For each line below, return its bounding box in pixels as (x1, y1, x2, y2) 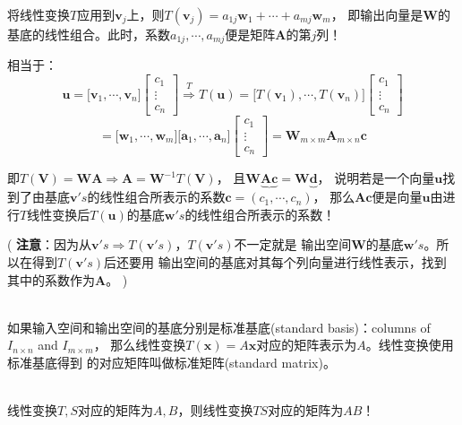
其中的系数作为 (7, 270, 95, 289)
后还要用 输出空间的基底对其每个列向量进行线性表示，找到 (104, 253, 447, 272)
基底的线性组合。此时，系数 (7, 25, 170, 43)
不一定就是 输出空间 (234, 235, 352, 254)
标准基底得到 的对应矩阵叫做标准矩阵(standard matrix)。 (7, 353, 336, 372)
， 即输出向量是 (330, 5, 423, 23)
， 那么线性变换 (93, 335, 186, 354)
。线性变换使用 (365, 335, 454, 354)
